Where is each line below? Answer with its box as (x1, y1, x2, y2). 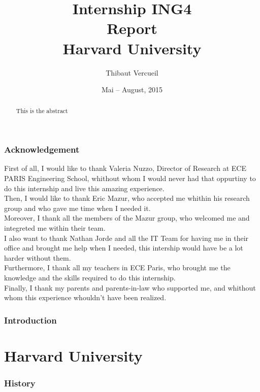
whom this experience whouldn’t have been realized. (4, 292, 167, 303)
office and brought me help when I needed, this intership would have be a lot (4, 242, 243, 253)
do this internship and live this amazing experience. (4, 183, 165, 193)
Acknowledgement (4, 143, 80, 156)
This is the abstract (16, 106, 68, 115)
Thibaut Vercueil (106, 67, 158, 78)
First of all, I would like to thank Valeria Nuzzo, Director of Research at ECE (4, 163, 246, 173)
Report (107, 18, 157, 39)
